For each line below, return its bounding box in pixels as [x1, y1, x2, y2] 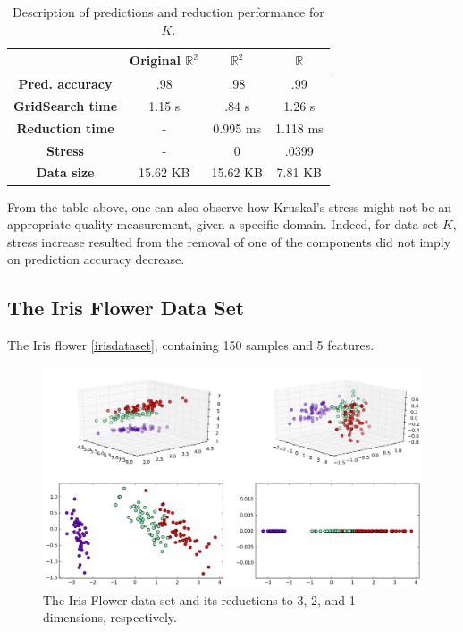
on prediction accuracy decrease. [7, 250, 185, 269]
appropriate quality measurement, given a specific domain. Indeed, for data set [7, 215, 439, 234]
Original [130, 51, 181, 70]
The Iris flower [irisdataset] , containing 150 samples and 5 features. [7, 336, 375, 354]
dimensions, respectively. [43, 608, 177, 627]
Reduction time [16, 118, 114, 137]
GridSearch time [13, 96, 118, 115]
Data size [36, 163, 95, 182]
